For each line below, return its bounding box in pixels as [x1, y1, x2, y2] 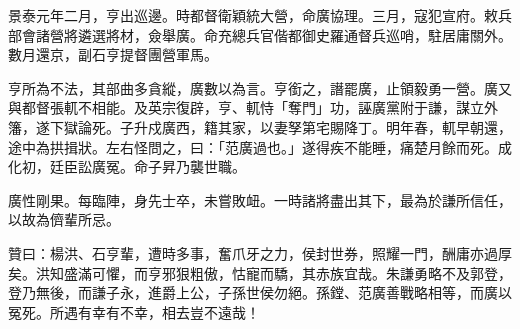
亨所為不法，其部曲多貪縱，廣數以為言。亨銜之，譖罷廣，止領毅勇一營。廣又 [8, 77, 512, 98]
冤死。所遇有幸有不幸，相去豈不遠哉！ [8, 301, 260, 322]
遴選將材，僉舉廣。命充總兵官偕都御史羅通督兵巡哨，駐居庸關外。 [77, 24, 512, 45]
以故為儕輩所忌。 [8, 209, 120, 230]
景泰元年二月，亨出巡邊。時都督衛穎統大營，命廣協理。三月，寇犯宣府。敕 [8, 5, 498, 25]
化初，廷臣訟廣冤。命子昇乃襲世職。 [8, 156, 246, 177]
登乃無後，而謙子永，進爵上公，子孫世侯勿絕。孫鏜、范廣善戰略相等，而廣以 [8, 282, 512, 303]
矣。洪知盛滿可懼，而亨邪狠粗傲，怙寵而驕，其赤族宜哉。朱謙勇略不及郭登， [8, 262, 512, 283]
